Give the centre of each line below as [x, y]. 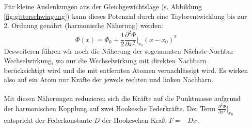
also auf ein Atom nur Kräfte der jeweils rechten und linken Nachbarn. [109, 79]
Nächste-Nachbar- [210, 51]
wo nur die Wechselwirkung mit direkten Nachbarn [131, 60]
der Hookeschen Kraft [134, 120]
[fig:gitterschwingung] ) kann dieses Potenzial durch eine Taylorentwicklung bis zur [126, 16]
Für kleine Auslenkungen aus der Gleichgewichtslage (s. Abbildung [103, 6]
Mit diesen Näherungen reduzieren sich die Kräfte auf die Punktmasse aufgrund [122, 98]
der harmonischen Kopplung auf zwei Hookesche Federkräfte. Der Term [110, 108]
